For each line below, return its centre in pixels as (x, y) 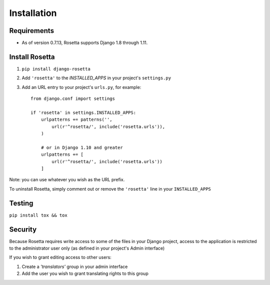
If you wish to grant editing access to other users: (60, 258)
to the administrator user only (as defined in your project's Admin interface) (87, 248)
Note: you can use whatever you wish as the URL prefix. (67, 180)
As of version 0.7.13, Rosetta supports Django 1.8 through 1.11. (85, 43)
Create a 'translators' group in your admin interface (75, 267)
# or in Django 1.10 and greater (82, 147)
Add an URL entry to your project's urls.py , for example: (81, 87)
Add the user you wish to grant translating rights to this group (85, 274)
